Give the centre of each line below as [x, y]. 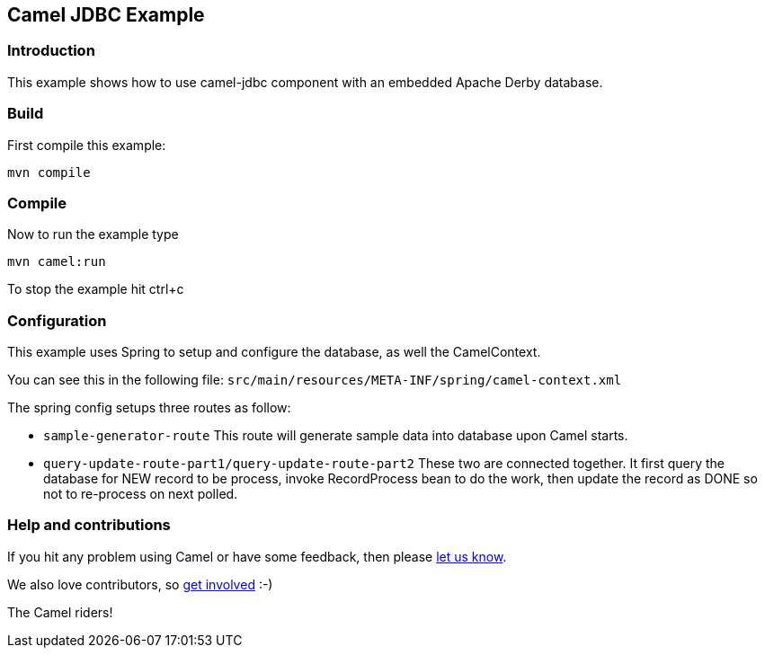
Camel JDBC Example [106, 15]
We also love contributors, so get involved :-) [140, 584]
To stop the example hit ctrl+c [96, 289]
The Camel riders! [60, 612]
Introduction [51, 51]
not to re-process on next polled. [141, 494]
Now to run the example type [93, 235]
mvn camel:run [57, 262]
